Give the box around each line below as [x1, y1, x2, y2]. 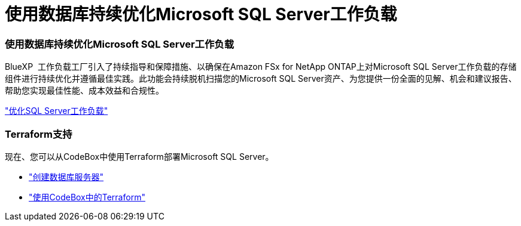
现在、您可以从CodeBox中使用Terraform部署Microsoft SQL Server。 [5, 151, 274, 162]
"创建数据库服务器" [29, 171, 104, 182]
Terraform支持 [5, 128, 72, 140]
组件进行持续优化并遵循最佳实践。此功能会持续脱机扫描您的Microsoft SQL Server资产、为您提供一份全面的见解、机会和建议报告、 [5, 73, 517, 84]
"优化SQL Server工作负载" [5, 106, 108, 116]
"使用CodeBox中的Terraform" [29, 191, 145, 202]
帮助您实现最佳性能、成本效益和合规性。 [5, 85, 164, 96]
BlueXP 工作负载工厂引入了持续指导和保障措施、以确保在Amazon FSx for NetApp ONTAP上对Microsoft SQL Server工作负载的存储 [5, 61, 517, 72]
